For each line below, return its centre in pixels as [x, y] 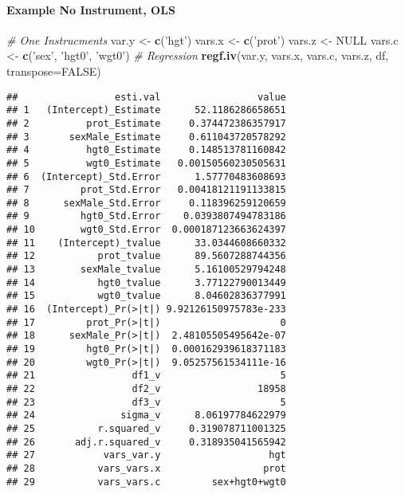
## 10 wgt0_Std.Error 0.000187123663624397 [146, 230]
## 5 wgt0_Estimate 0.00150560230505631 [146, 163]
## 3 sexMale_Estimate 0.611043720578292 [146, 137]
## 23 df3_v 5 [146, 402]
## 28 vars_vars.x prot [146, 468]
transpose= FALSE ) [54, 71]
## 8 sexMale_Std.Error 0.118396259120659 [146, 203]
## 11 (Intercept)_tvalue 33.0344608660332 [146, 243]
